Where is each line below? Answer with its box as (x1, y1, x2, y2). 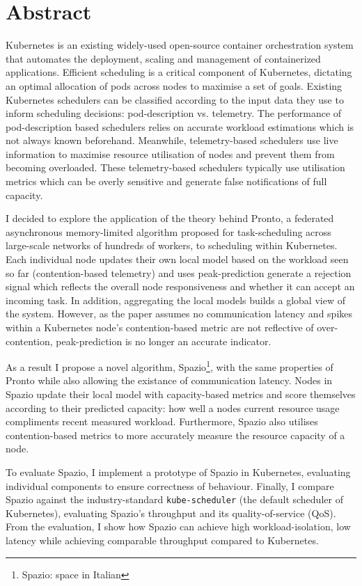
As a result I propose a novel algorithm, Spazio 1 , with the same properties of (6, 358, 333, 374)
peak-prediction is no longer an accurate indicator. (56, 333, 271, 348)
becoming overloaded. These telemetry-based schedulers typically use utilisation (6, 160, 345, 175)
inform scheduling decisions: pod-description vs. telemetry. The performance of (6, 106, 342, 120)
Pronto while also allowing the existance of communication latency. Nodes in (6, 373, 333, 388)
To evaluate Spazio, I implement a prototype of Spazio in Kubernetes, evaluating (6, 465, 351, 479)
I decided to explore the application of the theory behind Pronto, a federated (6, 211, 334, 225)
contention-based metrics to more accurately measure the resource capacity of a (6, 427, 345, 442)
